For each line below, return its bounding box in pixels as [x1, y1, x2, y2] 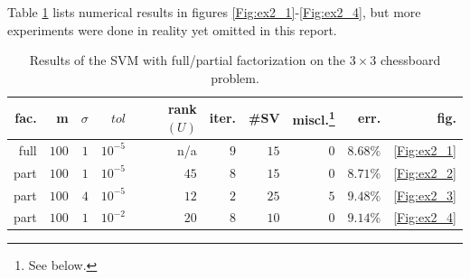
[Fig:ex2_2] [393, 163, 456, 181]
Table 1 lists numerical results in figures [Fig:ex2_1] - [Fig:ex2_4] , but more [7, 3, 421, 21]
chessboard [380, 51, 441, 70]
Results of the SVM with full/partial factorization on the [29, 51, 346, 70]
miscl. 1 [292, 107, 335, 128]
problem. [211, 68, 259, 87]
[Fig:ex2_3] [393, 185, 456, 204]
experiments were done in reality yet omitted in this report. [7, 20, 337, 39]
